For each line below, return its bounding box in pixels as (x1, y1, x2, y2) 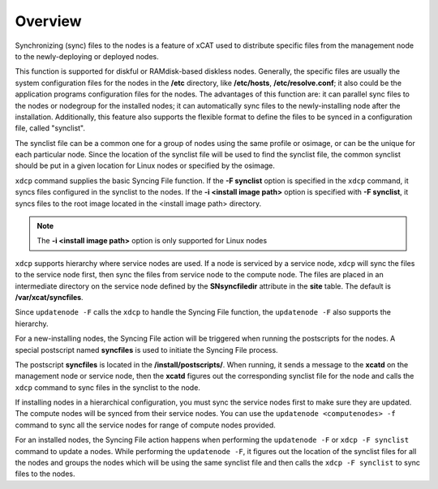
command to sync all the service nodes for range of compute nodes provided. (15, 420, 276, 430)
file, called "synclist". (15, 123, 85, 133)
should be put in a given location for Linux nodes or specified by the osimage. (15, 161, 276, 170)
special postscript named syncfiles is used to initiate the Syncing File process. (15, 345, 279, 354)
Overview (15, 12, 82, 30)
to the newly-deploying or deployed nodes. (15, 51, 159, 61)
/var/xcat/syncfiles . (15, 292, 84, 302)
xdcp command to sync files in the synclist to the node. (15, 382, 200, 392)
